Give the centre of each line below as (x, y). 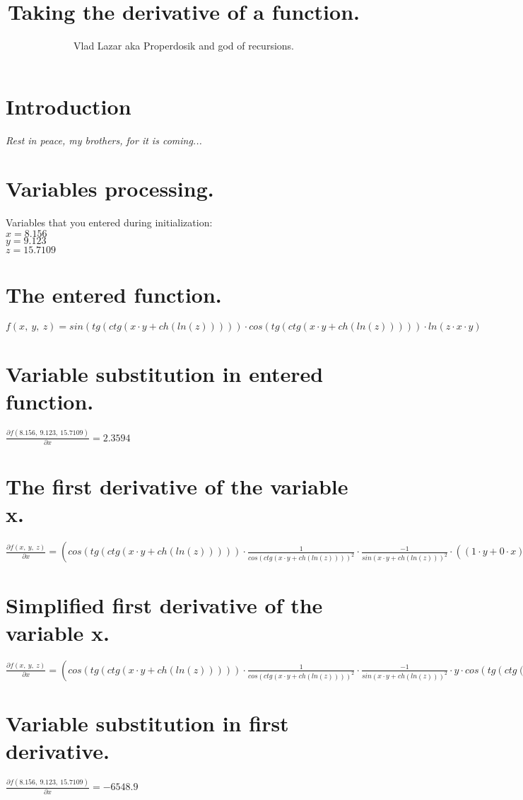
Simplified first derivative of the (164, 604)
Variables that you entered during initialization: (109, 222)
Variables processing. (110, 189)
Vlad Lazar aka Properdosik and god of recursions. (184, 46)
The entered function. (114, 295)
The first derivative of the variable (177, 486)
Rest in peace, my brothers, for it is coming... (104, 140)
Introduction (69, 106)
